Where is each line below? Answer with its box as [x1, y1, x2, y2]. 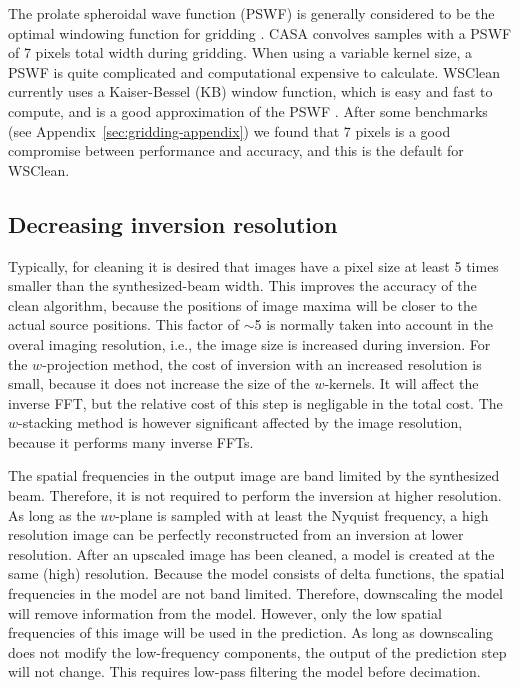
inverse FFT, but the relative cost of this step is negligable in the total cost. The [8, 392, 503, 413]
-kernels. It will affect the [324, 373, 479, 394]
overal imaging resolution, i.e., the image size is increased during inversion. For [8, 333, 491, 354]
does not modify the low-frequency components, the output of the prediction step [8, 641, 507, 662]
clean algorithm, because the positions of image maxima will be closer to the [8, 294, 477, 315]
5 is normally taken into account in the [254, 314, 494, 335]
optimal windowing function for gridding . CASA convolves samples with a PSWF [8, 22, 512, 43]
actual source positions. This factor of [8, 314, 239, 335]
